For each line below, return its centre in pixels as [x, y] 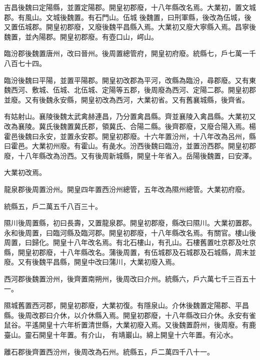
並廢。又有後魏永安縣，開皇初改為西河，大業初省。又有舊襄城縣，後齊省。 [126, 99]
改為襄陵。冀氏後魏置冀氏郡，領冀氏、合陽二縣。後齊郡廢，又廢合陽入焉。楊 [130, 126]
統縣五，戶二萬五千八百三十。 [53, 206]
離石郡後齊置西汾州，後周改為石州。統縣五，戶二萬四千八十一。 [109, 351]
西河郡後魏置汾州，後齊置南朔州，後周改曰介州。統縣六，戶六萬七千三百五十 [130, 279]
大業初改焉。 [25, 172]
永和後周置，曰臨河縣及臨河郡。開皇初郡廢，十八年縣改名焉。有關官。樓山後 [130, 232]
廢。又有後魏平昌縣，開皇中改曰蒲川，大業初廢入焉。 [91, 262]
